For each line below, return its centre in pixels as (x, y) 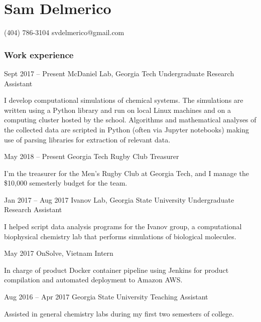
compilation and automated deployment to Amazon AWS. (93, 280)
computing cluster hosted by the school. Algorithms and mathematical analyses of (130, 120)
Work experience (39, 54)
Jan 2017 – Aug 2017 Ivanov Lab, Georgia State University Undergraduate (119, 199)
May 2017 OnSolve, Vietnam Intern (59, 253)
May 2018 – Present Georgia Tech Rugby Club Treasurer (92, 156)
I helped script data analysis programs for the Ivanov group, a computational (123, 226)
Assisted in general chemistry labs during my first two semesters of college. (119, 313)
